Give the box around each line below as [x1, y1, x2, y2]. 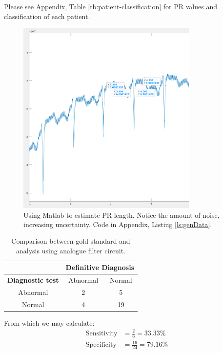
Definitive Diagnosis [65, 262, 135, 272]
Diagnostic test [7, 275, 59, 285]
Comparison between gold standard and [11, 236, 130, 246]
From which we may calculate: [4, 317, 95, 328]
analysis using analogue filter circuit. [16, 245, 125, 255]
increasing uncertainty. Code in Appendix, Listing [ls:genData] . [23, 219, 212, 229]
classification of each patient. [4, 11, 90, 21]
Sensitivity [85, 330, 118, 337]
